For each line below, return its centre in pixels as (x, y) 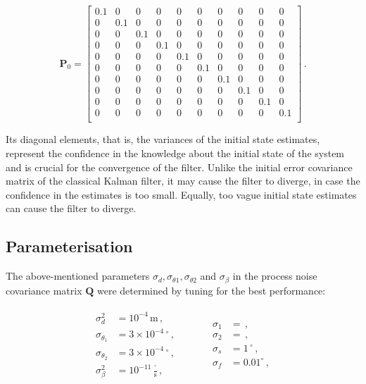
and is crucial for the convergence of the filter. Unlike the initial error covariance (179, 167)
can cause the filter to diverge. (71, 208)
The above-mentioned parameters (78, 276)
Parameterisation (69, 246)
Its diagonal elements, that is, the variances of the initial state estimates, (163, 139)
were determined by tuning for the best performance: (212, 290)
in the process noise (275, 276)
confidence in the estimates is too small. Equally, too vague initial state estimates (181, 194)
